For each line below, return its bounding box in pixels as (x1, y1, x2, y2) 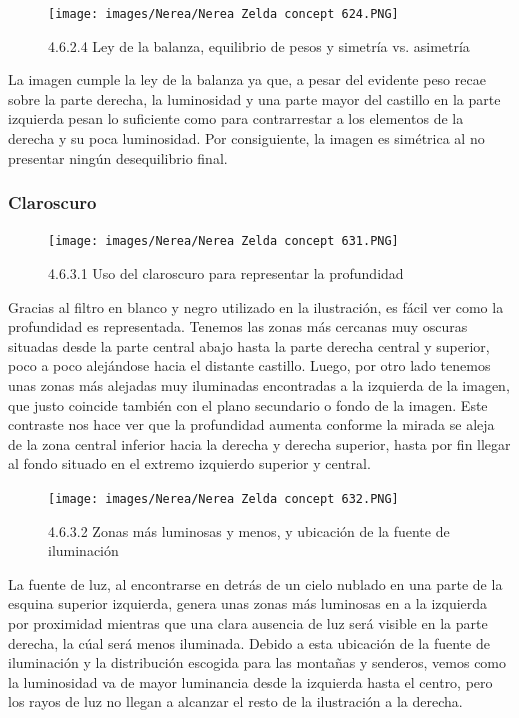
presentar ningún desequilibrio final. (8, 147, 228, 168)
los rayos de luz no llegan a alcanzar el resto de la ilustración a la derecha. (8, 691, 463, 712)
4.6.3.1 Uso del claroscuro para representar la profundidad (48, 263, 404, 284)
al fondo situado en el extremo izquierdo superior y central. (8, 453, 371, 474)
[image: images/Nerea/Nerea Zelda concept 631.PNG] (48, 234, 399, 249)
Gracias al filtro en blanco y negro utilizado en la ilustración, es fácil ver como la (8, 296, 504, 317)
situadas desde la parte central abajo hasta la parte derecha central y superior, (8, 335, 490, 356)
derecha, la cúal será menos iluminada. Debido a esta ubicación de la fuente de (8, 632, 490, 653)
